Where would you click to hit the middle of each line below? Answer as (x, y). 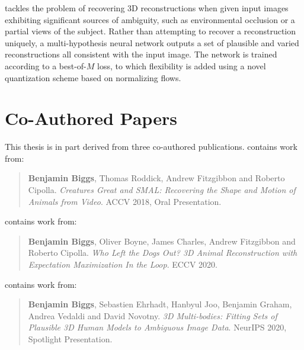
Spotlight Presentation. (70, 339)
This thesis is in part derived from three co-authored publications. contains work (151, 147)
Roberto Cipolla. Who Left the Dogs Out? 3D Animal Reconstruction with (163, 253)
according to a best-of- (46, 65)
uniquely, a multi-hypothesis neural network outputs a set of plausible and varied (152, 42)
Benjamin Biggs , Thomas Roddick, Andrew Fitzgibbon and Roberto (156, 178)
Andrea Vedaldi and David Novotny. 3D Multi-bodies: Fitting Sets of (153, 315)
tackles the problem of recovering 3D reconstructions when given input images (147, 8)
